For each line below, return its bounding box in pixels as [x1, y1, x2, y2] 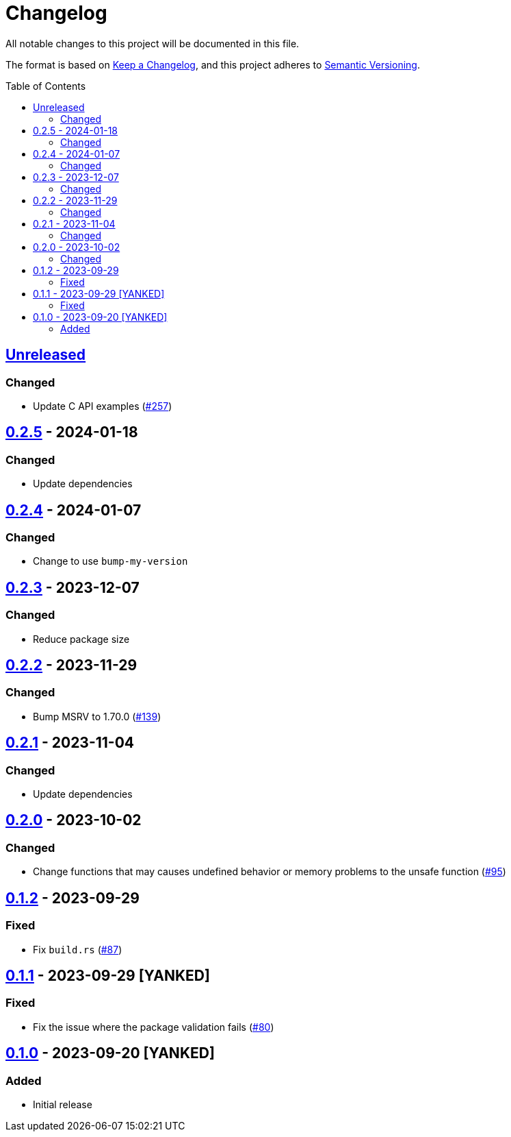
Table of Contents [5, 80, 86, 92]
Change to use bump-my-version [33, 555, 188, 567]
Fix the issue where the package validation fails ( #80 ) [33, 1020, 274, 1033]
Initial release [33, 1098, 92, 1110]
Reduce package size [33, 633, 130, 645]
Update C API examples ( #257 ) [33, 400, 172, 412]
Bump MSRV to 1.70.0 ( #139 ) [33, 710, 161, 722]
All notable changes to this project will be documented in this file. [5, 37, 300, 49]
